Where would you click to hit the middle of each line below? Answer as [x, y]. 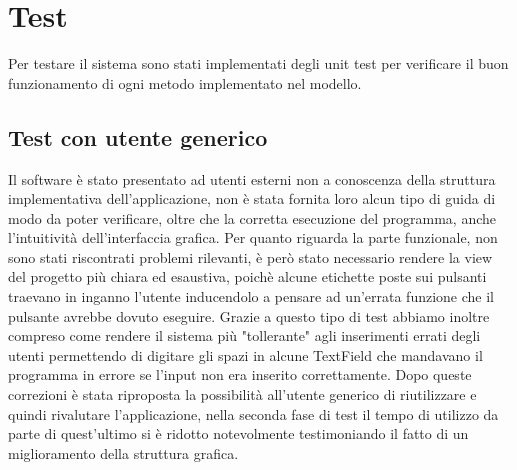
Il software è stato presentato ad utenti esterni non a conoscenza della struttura [252, 178]
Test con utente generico [138, 136]
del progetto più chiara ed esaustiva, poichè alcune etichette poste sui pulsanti [247, 276]
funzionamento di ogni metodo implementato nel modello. [185, 82]
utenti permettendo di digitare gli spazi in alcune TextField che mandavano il [245, 354]
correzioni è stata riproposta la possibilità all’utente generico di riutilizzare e [242, 394]
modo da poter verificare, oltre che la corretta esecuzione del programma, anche [252, 217]
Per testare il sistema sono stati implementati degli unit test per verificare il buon [258, 63]
